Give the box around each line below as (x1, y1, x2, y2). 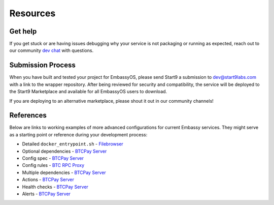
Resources (9, 8, 56, 19)
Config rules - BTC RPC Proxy (22, 162, 85, 168)
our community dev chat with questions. (9, 47, 94, 53)
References (9, 111, 47, 120)
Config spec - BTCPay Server (22, 155, 84, 161)
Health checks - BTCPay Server (22, 184, 89, 190)
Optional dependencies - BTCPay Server (22, 148, 107, 154)
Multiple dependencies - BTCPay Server (22, 169, 106, 175)
